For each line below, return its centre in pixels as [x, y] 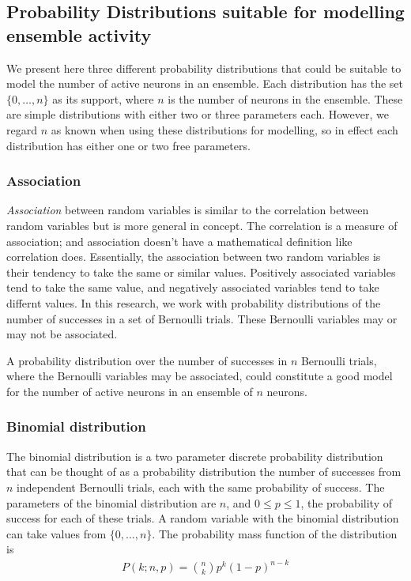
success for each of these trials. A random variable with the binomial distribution [203, 518]
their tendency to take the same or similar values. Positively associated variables [201, 272]
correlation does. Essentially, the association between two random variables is [194, 257]
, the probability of [346, 502]
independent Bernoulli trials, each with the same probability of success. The [201, 487]
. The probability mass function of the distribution [275, 533]
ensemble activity [79, 34]
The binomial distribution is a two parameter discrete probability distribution [195, 456]
